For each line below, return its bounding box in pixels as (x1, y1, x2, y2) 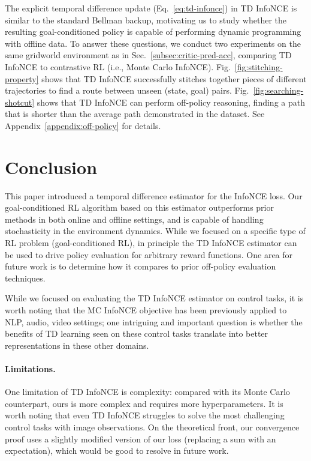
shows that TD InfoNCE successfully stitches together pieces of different (41, 72, 307, 85)
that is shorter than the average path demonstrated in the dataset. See (5, 107, 265, 120)
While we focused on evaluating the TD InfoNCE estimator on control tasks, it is (5, 292, 304, 304)
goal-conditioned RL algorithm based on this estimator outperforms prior (5, 201, 274, 214)
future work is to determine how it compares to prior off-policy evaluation (5, 260, 276, 273)
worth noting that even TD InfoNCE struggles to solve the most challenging (5, 409, 285, 421)
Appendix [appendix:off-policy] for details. (5, 119, 161, 131)
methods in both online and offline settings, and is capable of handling (5, 212, 264, 225)
